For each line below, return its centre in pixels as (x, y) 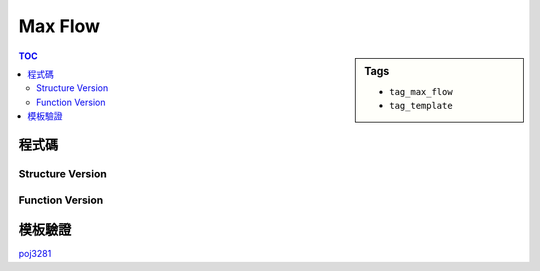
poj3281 (35, 254)
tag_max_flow (421, 91)
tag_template (421, 106)
